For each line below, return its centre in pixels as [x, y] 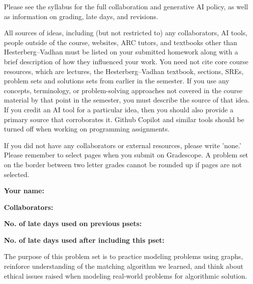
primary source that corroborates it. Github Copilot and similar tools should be [124, 119]
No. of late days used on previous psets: [73, 223]
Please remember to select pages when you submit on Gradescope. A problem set [126, 155]
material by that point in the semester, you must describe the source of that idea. [127, 100]
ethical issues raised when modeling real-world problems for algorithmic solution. [126, 275]
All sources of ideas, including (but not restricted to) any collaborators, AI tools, [126, 33]
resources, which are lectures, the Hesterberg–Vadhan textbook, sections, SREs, [124, 71]
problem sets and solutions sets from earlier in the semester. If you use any [117, 81]
